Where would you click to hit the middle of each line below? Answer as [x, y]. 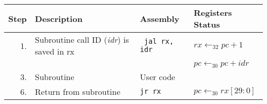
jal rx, [159, 41]
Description [59, 18]
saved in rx [55, 51]
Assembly [160, 18]
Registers [213, 12]
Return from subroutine [78, 91]
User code [158, 76]
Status [207, 24]
